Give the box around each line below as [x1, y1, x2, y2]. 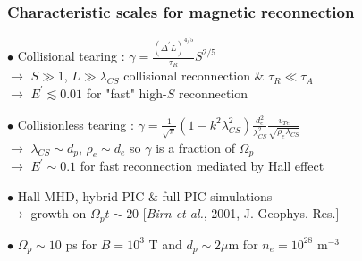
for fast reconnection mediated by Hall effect [80, 156, 324, 175]
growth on [30, 204, 87, 223]
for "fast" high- [86, 83, 167, 102]
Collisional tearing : [17, 46, 125, 65]
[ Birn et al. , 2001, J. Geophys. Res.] [142, 204, 340, 223]
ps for [65, 234, 97, 253]
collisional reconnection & [123, 66, 265, 85]
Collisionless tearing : [17, 114, 134, 133]
